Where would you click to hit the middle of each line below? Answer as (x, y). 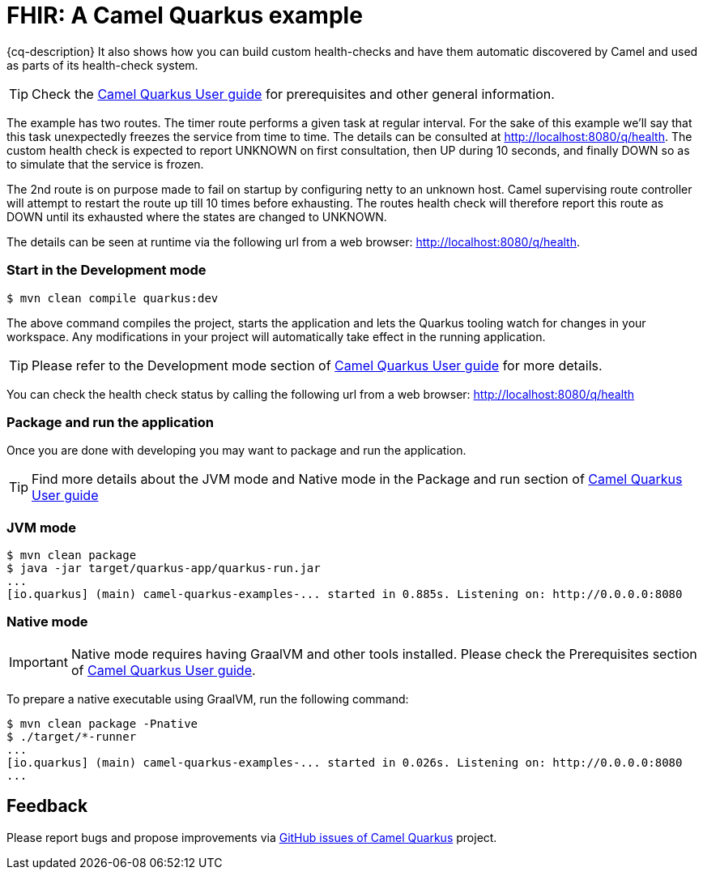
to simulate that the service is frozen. (105, 164)
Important (38, 662)
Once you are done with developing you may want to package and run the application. (236, 451)
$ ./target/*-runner (72, 736)
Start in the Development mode (107, 270)
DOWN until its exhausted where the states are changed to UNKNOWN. (197, 216)
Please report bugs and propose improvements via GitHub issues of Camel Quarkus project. (252, 837)
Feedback (47, 806)
